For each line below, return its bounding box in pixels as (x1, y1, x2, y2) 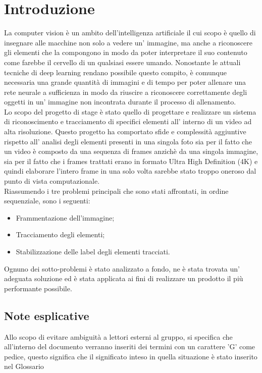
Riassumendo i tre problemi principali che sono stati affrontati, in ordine (4, 185, 229, 196)
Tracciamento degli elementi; (16, 229, 105, 240)
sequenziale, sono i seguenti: (4, 195, 90, 206)
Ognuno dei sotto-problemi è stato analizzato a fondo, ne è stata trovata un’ (4, 263, 240, 274)
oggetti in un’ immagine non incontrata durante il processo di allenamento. (4, 96, 236, 107)
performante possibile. (4, 283, 72, 293)
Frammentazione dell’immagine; (16, 212, 115, 223)
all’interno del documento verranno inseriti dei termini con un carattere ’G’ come (4, 341, 255, 352)
